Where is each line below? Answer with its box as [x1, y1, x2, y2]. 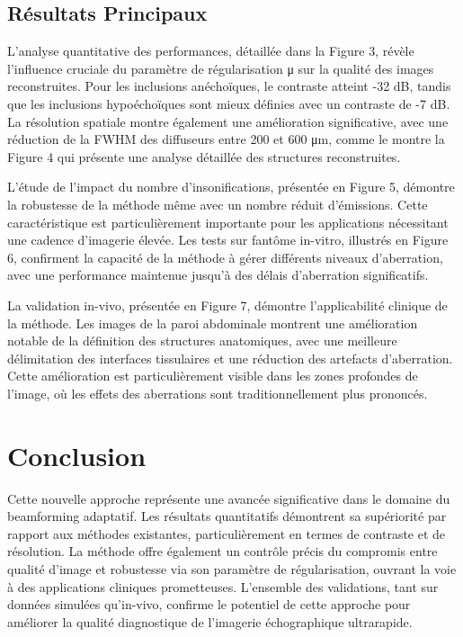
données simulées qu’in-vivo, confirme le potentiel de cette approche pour [7, 595, 411, 614]
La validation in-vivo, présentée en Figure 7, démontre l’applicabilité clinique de [7, 295, 448, 314]
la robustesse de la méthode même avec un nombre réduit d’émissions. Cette [7, 194, 428, 213]
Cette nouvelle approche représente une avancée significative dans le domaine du [7, 489, 450, 507]
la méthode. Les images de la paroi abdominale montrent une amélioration [7, 313, 418, 332]
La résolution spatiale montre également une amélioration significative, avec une [7, 112, 449, 130]
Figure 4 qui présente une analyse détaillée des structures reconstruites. [7, 147, 401, 166]
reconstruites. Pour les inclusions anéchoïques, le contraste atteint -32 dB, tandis [7, 76, 451, 95]
